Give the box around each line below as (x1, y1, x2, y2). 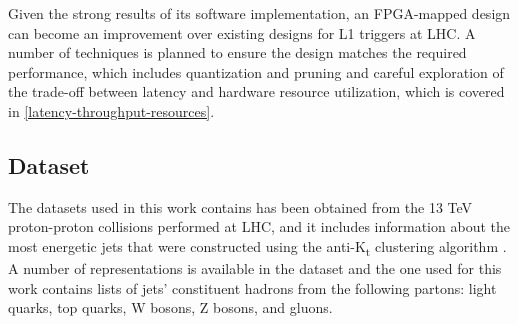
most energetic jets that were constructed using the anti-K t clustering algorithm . (8, 235, 507, 259)
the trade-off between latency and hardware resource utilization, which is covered (8, 81, 505, 102)
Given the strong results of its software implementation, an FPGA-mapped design (8, 3, 511, 23)
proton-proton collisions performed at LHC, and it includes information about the (8, 216, 510, 237)
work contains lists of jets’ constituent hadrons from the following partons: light (8, 277, 497, 298)
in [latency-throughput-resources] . (8, 100, 215, 121)
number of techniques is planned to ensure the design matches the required (8, 42, 467, 63)
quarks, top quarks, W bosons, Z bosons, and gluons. (8, 297, 333, 318)
